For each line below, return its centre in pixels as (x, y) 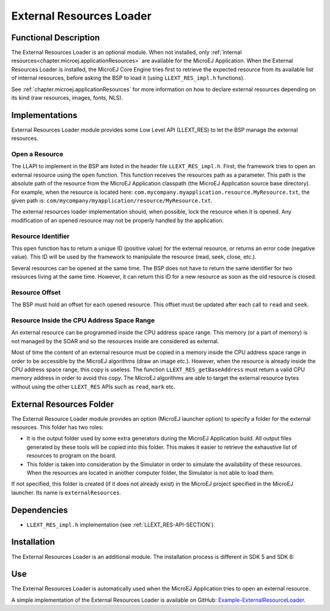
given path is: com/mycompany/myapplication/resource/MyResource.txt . (112, 201)
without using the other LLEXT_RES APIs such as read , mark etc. (93, 387)
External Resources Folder (63, 404)
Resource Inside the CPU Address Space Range (83, 320)
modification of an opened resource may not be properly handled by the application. (118, 220)
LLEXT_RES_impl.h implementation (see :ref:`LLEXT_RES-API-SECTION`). (121, 524)
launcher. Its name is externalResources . (66, 492)
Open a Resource (37, 154)
